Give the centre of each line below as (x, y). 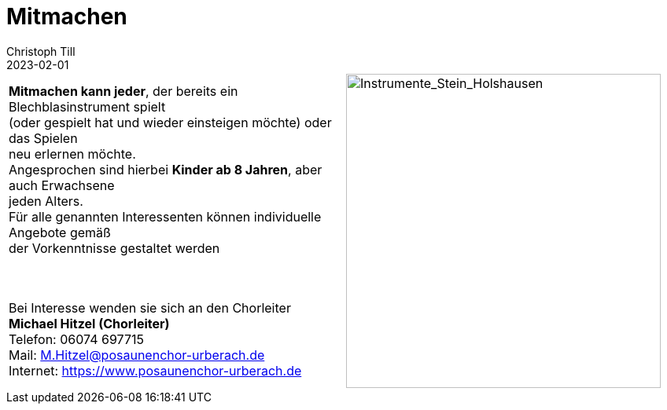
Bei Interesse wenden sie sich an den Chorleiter (150, 307)
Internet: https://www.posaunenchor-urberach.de (155, 370)
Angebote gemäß (60, 232)
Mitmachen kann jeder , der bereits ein (123, 91)
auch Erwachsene (62, 185)
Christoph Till (41, 51)
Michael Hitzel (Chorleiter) (89, 323)
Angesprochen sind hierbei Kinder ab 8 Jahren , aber (166, 169)
